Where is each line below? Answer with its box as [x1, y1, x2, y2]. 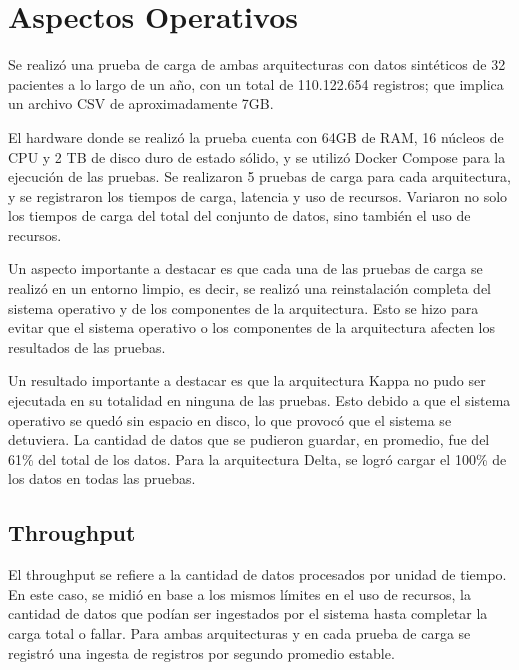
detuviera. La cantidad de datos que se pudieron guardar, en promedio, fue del [8, 429, 490, 450]
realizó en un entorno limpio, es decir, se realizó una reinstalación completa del [8, 278, 492, 299]
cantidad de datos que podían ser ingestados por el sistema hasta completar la [8, 603, 488, 624]
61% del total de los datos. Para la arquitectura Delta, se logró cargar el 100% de [8, 448, 507, 469]
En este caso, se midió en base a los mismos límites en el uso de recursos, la [8, 583, 471, 604]
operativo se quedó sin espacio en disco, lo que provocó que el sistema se [8, 409, 452, 430]
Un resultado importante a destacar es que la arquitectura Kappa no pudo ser [8, 370, 486, 391]
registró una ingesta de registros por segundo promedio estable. [8, 642, 395, 663]
